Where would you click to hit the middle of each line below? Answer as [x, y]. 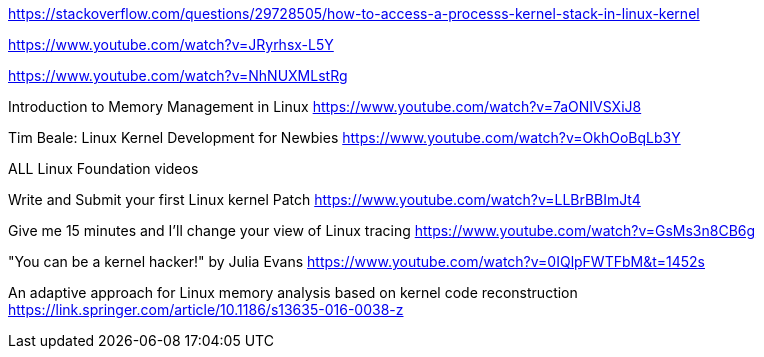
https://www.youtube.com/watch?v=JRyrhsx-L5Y [171, 44]
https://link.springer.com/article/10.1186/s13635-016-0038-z [206, 309]
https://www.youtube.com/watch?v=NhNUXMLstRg [178, 75]
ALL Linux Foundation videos [103, 168]
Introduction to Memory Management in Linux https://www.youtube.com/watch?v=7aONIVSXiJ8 [325, 106]
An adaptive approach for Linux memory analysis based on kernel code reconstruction [293, 292]
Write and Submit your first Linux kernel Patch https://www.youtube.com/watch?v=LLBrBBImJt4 [324, 199]
